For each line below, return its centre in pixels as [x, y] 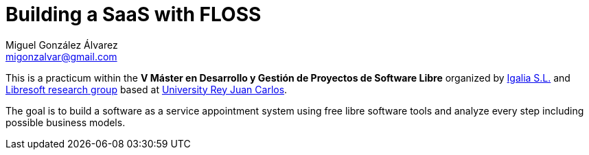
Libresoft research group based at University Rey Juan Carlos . [147, 89]
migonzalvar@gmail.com [61, 56]
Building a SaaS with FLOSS [134, 14]
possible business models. [66, 122]
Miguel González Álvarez [62, 45]
